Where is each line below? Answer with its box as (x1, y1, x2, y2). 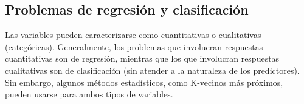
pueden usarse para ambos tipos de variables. (5, 88, 173, 100)
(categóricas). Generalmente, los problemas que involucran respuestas (5, 40, 263, 53)
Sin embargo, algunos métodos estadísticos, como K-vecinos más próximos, (5, 76, 283, 88)
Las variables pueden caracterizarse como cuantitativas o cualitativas (5, 28, 261, 41)
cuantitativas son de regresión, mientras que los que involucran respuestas (5, 52, 280, 65)
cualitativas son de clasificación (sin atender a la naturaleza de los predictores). (5, 63, 300, 76)
